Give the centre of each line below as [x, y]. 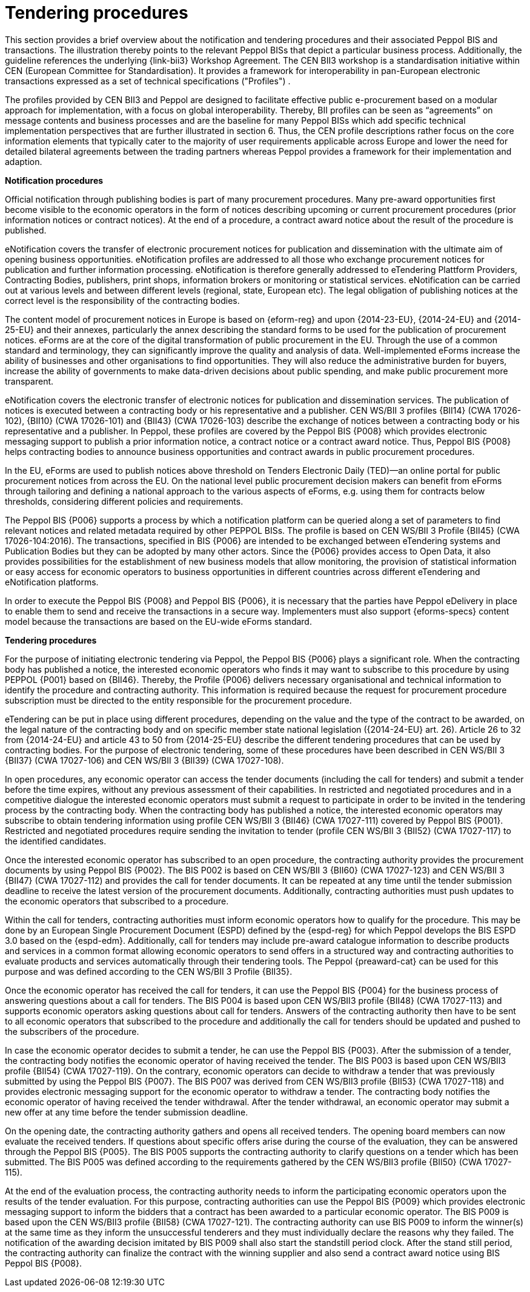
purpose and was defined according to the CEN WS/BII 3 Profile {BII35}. [149, 971]
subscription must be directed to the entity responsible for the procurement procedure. [178, 700]
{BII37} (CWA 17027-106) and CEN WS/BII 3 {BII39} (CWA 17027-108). [144, 760]
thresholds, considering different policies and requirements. [124, 501]
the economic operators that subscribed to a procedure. [117, 901]
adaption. [24, 161]
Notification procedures [54, 180]
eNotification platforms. [52, 582]
